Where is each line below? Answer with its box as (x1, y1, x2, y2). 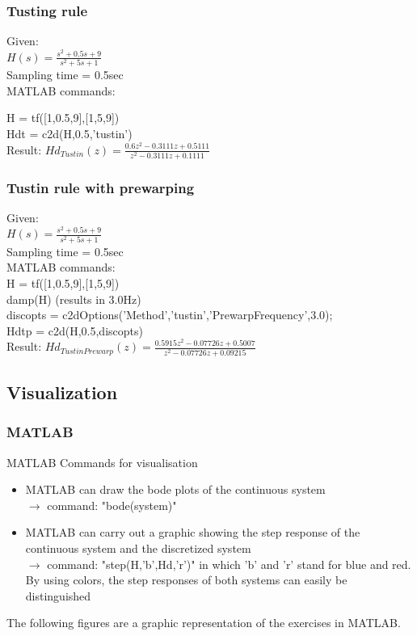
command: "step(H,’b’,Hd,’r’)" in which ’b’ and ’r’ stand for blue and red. (47, 555, 411, 572)
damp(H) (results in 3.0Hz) (6, 290, 141, 307)
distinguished (25, 587, 91, 604)
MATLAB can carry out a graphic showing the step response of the (25, 524, 360, 541)
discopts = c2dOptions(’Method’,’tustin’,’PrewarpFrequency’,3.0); (6, 306, 333, 323)
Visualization (6, 380, 118, 405)
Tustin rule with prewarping (6, 177, 195, 197)
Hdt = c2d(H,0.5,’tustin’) (6, 124, 133, 141)
